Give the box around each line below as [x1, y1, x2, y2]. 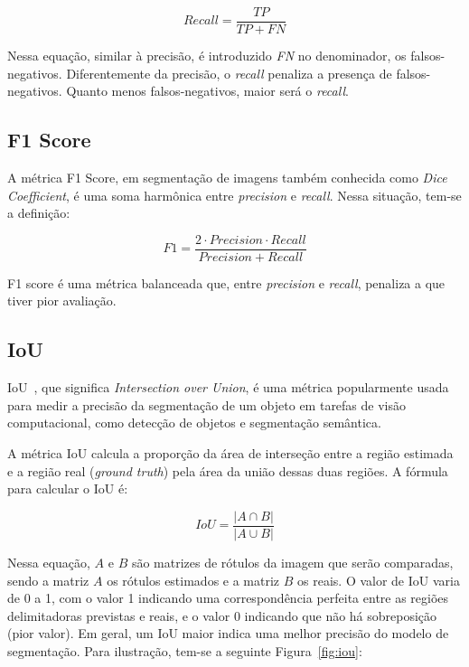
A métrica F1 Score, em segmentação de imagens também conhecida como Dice [7, 168, 447, 187]
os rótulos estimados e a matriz [107, 570, 280, 589]
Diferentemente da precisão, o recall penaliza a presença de [66, 63, 392, 82]
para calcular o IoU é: [7, 479, 128, 498]
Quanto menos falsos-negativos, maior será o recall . [66, 81, 349, 100]
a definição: [7, 203, 70, 222]
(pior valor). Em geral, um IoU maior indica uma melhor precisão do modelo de [7, 624, 449, 643]
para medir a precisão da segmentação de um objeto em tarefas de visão [7, 395, 407, 414]
